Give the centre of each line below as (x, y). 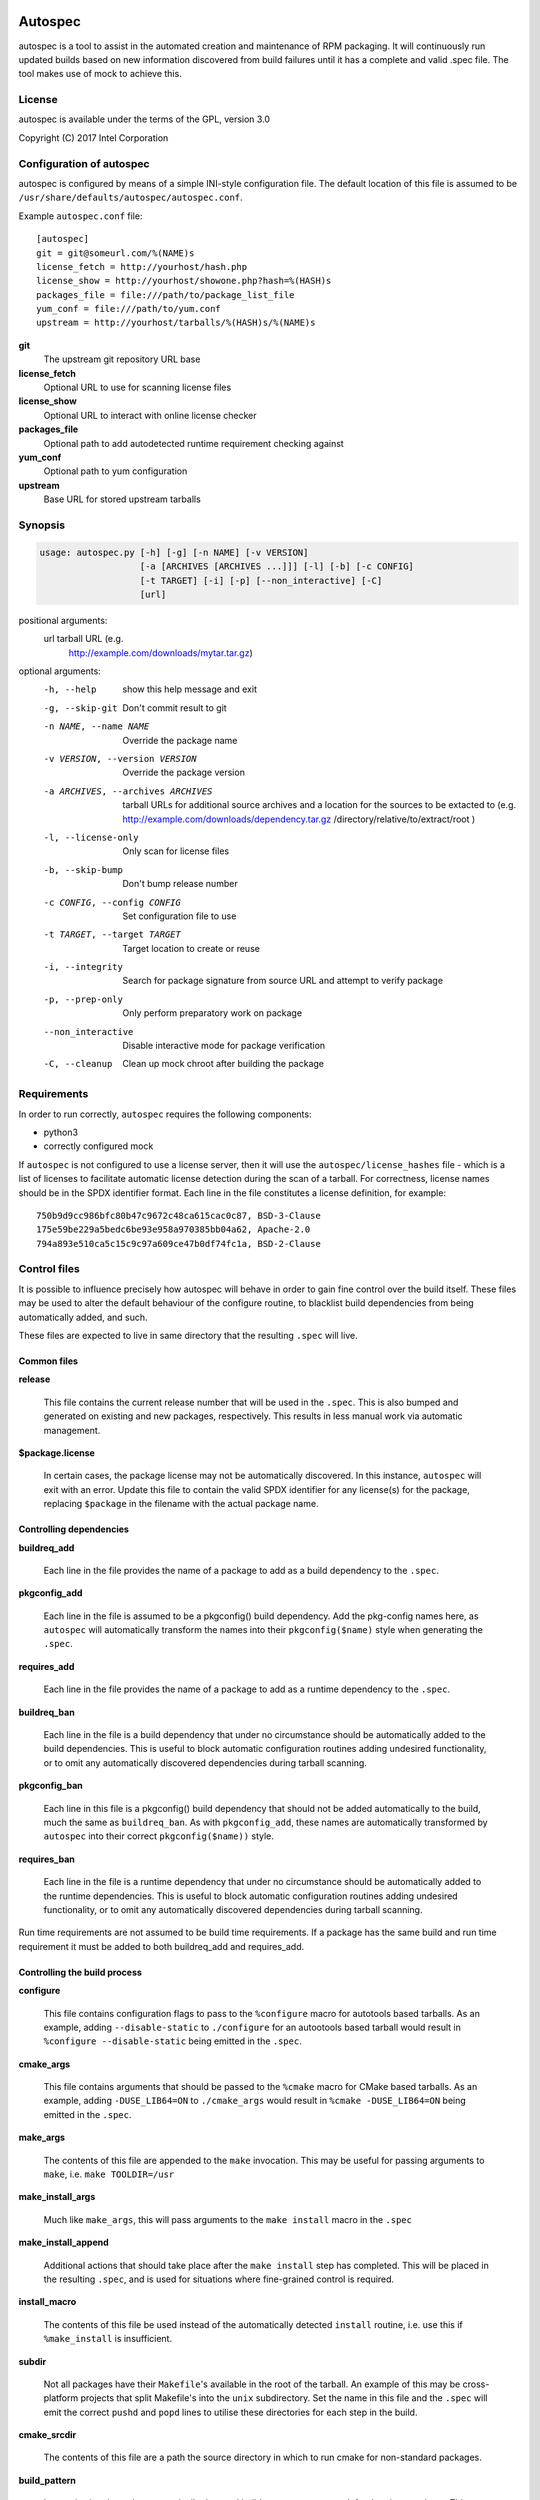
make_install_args (57, 2197)
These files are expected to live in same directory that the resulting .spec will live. (188, 1335)
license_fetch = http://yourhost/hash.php (142, 266)
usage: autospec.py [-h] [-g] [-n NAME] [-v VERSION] (174, 552)
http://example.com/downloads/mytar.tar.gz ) (161, 652)
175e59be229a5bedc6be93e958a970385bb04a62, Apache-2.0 (173, 1229)
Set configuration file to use (179, 916)
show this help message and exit (189, 689)
